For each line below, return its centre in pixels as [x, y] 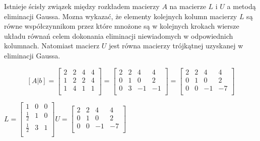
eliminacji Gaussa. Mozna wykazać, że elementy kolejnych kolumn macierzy [121, 16]
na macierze [188, 6]
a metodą [241, 6]
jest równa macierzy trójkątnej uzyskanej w [176, 46]
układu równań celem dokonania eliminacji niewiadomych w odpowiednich [119, 36]
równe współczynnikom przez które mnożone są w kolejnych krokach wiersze [122, 26]
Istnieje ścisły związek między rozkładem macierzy [82, 6]
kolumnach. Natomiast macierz [52, 46]
